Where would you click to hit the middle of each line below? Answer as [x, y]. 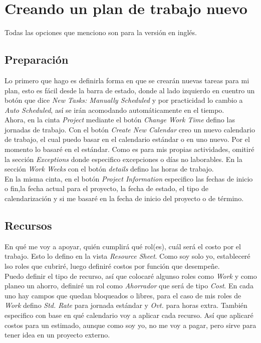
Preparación [37, 59]
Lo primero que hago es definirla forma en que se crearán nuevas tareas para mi [127, 80]
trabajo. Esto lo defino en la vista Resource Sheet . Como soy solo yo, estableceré [127, 256]
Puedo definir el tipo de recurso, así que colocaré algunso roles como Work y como [131, 276]
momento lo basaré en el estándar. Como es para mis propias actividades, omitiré [129, 149]
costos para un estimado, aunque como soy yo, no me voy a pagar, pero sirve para [130, 325]
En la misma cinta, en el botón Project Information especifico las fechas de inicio [129, 178]
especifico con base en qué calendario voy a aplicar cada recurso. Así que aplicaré [129, 315]
